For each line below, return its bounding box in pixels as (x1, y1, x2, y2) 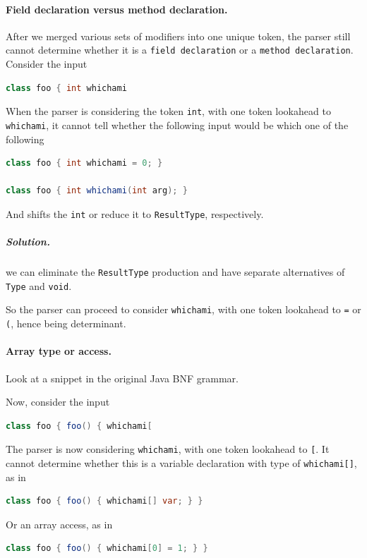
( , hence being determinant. (6, 316, 126, 331)
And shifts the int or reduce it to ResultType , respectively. (6, 206, 264, 221)
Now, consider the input (6, 394, 110, 409)
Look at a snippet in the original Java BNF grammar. (6, 370, 239, 385)
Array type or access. (6, 344, 112, 358)
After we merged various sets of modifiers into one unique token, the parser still (6, 28, 351, 43)
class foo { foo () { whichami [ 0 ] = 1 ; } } (6, 543, 208, 554)
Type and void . (6, 278, 72, 293)
